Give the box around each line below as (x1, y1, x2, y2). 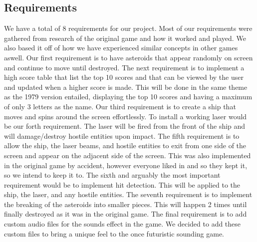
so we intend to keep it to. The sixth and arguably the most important (4, 170, 221, 180)
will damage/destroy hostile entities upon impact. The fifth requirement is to (4, 130, 240, 141)
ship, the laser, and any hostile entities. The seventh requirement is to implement (4, 189, 253, 200)
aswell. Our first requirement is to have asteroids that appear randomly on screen (4, 52, 253, 62)
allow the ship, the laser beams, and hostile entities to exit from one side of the (4, 140, 247, 151)
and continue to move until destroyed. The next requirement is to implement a (4, 62, 245, 72)
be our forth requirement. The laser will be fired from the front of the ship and (4, 121, 246, 131)
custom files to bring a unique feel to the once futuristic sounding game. (4, 228, 224, 239)
